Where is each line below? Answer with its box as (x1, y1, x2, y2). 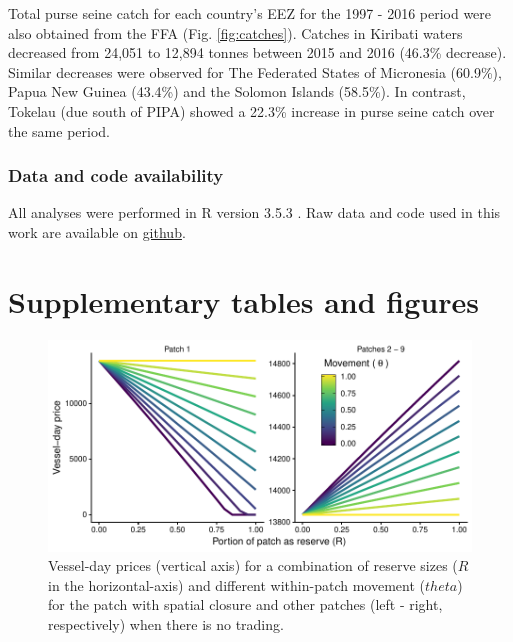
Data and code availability (8, 163, 224, 188)
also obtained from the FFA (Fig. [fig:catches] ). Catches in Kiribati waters (8, 22, 463, 43)
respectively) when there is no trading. (48, 614, 284, 635)
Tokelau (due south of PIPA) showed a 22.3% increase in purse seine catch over (8, 100, 495, 121)
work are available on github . (8, 221, 186, 242)
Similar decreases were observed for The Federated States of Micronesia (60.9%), (8, 61, 502, 82)
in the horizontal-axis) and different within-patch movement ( (48, 574, 425, 595)
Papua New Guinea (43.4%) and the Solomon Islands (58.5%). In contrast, (8, 81, 466, 102)
